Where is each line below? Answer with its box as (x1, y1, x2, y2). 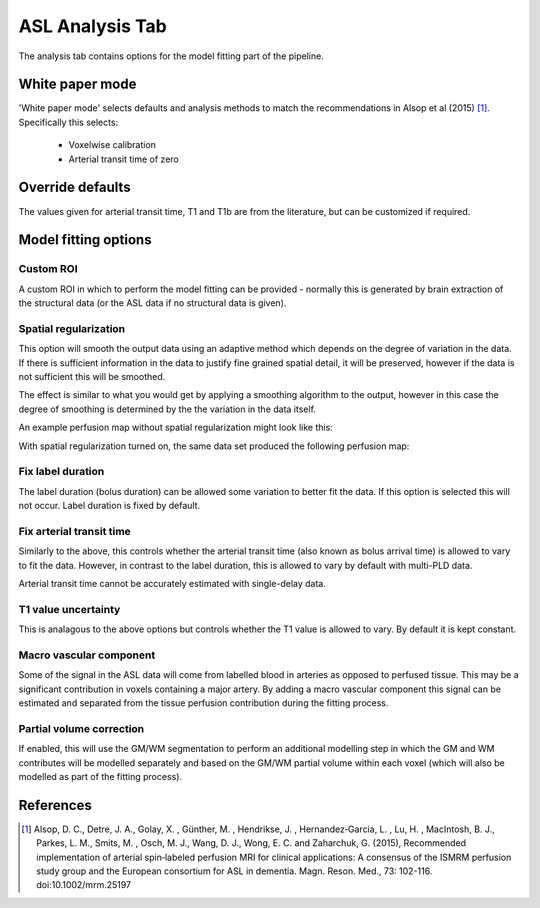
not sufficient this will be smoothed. (18, 371, 166, 382)
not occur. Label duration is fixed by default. (18, 500, 201, 512)
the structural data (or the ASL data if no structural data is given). (18, 297, 287, 309)
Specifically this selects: (18, 116, 119, 128)
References (18, 796, 92, 814)
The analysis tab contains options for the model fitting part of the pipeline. (18, 50, 324, 62)
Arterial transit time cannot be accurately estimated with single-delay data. (18, 578, 327, 590)
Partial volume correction (18, 721, 145, 735)
